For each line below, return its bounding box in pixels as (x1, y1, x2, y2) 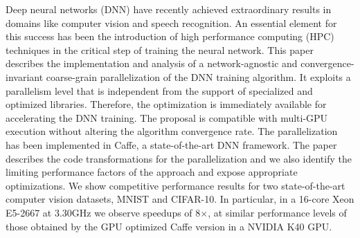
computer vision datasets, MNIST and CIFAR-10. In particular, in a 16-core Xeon (6, 192, 354, 206)
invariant (6, 69, 44, 84)
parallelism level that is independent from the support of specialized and (6, 83, 313, 98)
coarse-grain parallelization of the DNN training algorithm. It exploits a (46, 69, 351, 84)
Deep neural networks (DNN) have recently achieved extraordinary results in (6, 2, 332, 16)
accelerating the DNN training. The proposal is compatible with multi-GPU (6, 110, 328, 125)
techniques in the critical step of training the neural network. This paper (6, 42, 314, 57)
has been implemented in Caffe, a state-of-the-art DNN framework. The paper (6, 137, 337, 152)
